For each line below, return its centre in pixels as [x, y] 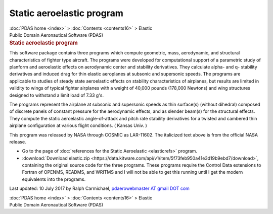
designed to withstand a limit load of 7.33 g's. [57, 95]
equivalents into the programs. [54, 179]
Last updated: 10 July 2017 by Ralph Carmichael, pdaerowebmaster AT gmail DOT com [99, 188]
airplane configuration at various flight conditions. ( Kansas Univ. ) [78, 125]
